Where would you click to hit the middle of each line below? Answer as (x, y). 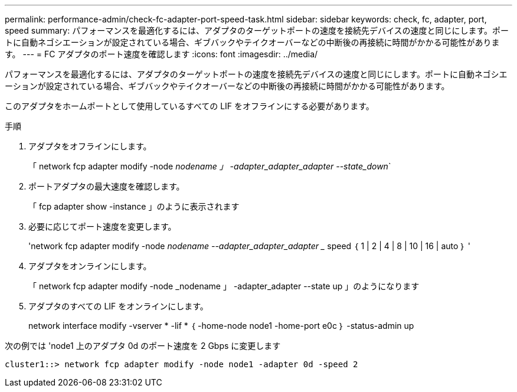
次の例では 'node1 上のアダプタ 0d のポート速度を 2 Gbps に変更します (143, 346)
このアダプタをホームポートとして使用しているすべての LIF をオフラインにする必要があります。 (189, 106)
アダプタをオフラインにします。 (90, 146)
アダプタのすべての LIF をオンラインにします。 (118, 306)
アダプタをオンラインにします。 (90, 266)
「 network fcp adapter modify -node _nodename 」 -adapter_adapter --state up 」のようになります (224, 286)
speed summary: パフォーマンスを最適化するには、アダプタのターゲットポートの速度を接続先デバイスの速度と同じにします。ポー (257, 30)
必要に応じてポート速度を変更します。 (102, 226)
